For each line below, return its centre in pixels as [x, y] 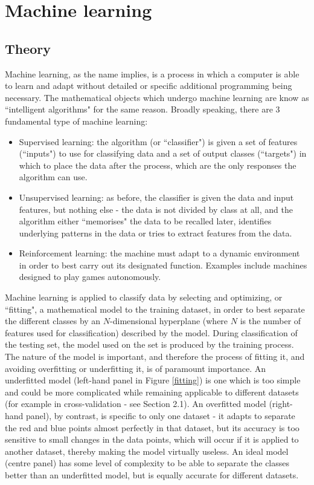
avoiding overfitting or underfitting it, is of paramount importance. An [136, 368]
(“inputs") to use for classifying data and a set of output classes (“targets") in [163, 153]
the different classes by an [53, 321]
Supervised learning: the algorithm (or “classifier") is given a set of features [158, 141]
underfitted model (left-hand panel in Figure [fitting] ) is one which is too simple [153, 380]
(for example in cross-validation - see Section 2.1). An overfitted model [136, 404]
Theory [28, 48]
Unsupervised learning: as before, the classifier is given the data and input [156, 197]
